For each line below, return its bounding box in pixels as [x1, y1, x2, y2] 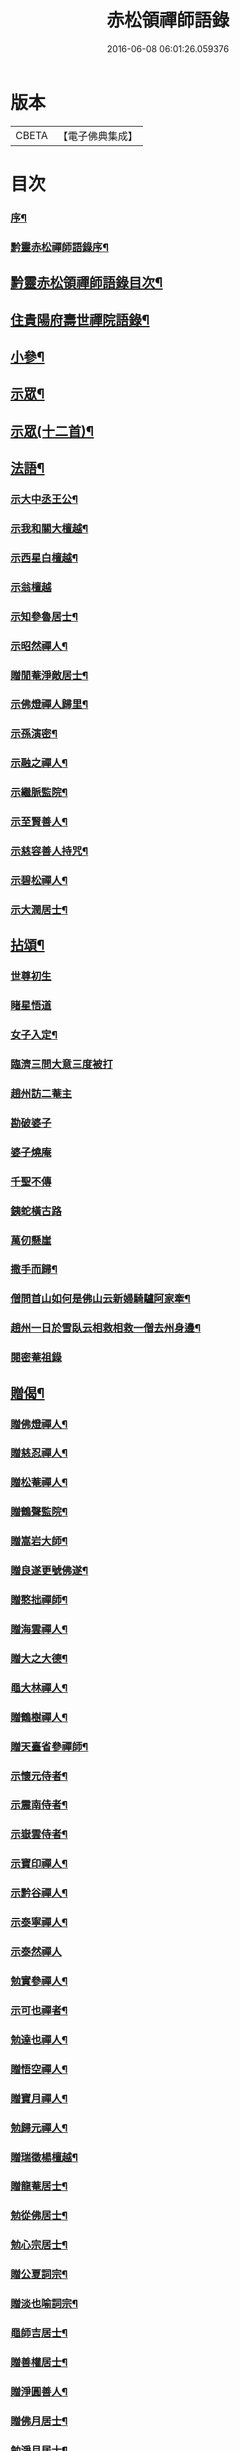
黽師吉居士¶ [10, 2326, 68, 2340]
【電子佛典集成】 [57, 129, 138, 143]
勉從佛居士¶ [10, 2209, 68, 2223]
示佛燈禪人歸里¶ [10, 697, 89, 711]
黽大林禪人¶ [10, 1681, 68, 1695]
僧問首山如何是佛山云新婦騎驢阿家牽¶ [10, 1292, 191, 1306]
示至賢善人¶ [10, 815, 68, 829]
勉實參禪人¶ [10, 1974, 68, 1988]
